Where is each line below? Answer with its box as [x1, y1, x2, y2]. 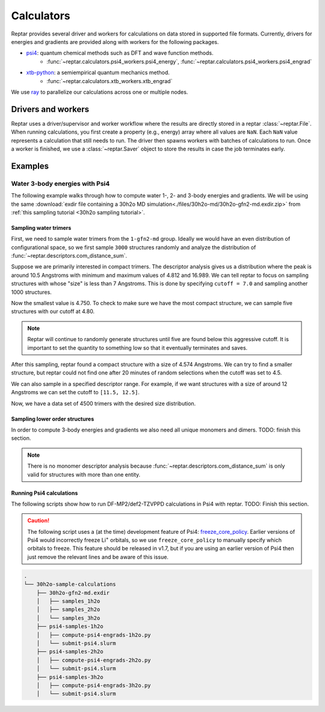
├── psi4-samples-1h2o [36, 623, 104, 630]
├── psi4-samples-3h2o [36, 673, 104, 680]
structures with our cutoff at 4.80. [11, 308, 95, 315]
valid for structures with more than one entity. [27, 471, 141, 478]
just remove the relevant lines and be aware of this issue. [27, 553, 169, 560]
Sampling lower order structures [11, 415, 94, 423]
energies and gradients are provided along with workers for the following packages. [11, 38, 219, 45]
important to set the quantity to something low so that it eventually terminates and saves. [27, 344, 248, 351]
